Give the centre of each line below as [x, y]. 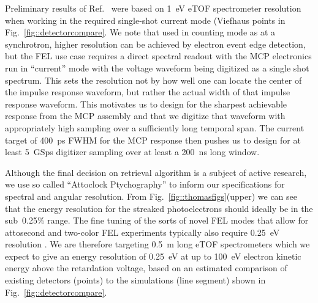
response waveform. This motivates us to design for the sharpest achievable [146, 104]
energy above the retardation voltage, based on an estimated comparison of [146, 268]
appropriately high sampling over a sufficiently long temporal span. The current [155, 127]
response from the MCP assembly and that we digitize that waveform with [145, 116]
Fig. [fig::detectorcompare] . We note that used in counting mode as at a [140, 32]
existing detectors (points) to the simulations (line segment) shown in [135, 280]
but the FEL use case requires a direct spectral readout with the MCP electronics [158, 56]
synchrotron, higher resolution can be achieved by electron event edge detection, [155, 44]
